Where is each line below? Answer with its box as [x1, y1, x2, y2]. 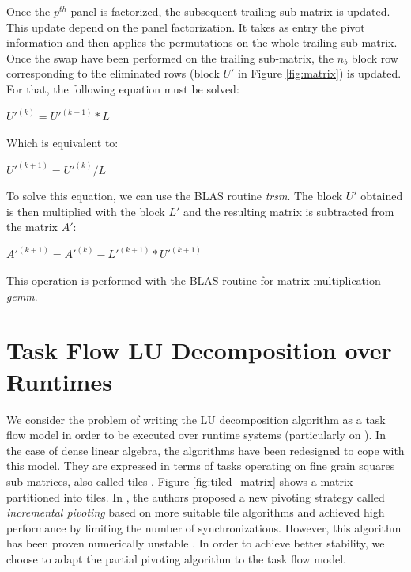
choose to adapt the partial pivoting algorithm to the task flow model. [6, 550, 346, 566]
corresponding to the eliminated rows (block [6, 65, 220, 81]
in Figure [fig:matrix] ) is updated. [238, 65, 402, 81]
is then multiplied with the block [6, 203, 165, 219]
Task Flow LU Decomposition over [6, 334, 392, 366]
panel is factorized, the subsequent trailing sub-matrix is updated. [70, 3, 390, 19]
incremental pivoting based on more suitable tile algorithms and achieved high [6, 504, 385, 521]
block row [351, 49, 398, 66]
